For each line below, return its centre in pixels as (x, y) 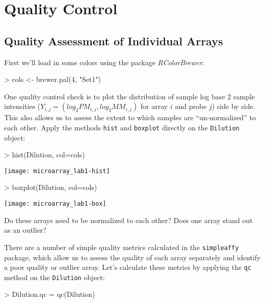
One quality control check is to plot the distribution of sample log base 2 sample (130, 96)
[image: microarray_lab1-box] (55, 204)
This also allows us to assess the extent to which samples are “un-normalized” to (130, 117)
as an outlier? (25, 230)
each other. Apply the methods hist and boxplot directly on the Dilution (122, 127)
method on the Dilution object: (55, 277)
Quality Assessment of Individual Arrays (114, 40)
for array (154, 106)
